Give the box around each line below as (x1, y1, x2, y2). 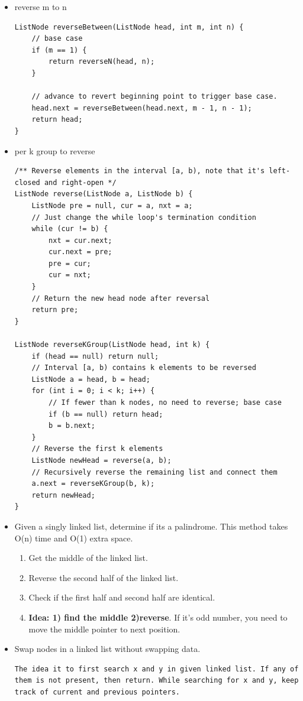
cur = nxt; (49, 271, 91, 280)
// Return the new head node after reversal (31, 294, 210, 303)
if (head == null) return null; (31, 352, 159, 361)
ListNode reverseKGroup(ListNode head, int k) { (14, 340, 210, 349)
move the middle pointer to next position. (28, 622, 180, 635)
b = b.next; (49, 421, 95, 430)
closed (14, 178, 40, 187)
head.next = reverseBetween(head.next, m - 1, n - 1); (31, 103, 252, 112)
